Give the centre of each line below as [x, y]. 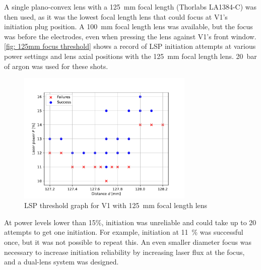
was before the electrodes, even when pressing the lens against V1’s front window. [130, 36]
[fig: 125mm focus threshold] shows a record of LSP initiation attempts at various [130, 46]
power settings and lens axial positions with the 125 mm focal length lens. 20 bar [130, 56]
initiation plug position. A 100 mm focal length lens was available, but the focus [128, 26]
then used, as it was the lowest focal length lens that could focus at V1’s [116, 16]
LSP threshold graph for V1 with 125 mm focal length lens [116, 205]
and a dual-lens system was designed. [61, 262]
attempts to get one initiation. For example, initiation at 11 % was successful [124, 232]
